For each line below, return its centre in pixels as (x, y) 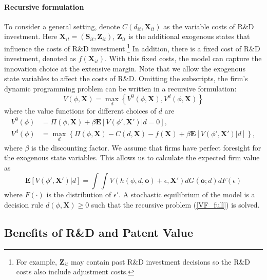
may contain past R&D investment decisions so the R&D (160, 261)
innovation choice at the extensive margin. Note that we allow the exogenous (125, 68)
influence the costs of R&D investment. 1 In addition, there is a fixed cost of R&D (132, 47)
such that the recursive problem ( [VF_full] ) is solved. (175, 205)
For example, (36, 261)
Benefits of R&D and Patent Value (99, 232)
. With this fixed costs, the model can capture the (183, 58)
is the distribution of (79, 194)
